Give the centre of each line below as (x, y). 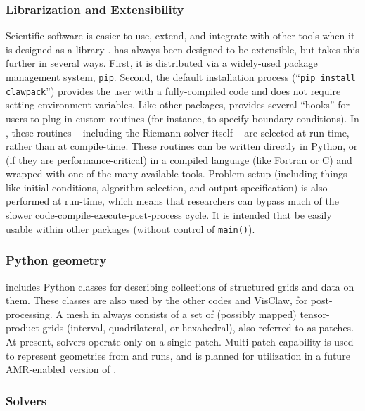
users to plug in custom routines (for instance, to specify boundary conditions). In (182, 118)
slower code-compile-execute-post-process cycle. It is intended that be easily (169, 215)
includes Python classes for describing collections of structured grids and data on (180, 286)
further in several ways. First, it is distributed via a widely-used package (162, 63)
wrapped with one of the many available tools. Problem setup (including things (177, 173)
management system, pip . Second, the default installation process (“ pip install (181, 77)
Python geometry (56, 260)
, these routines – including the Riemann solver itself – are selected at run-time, (178, 132)
